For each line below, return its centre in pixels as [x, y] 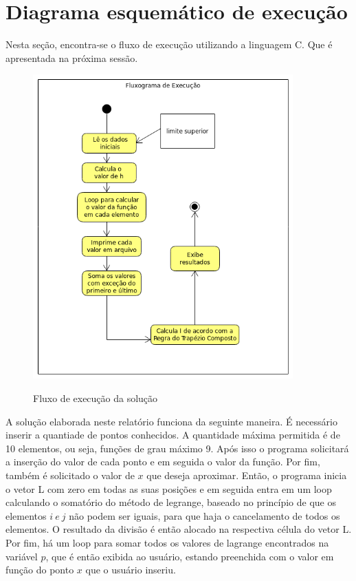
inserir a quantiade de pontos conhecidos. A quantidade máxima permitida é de [173, 435]
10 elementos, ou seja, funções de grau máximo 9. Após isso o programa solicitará [177, 448]
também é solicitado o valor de [70, 475]
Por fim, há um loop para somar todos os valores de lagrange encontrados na [167, 542]
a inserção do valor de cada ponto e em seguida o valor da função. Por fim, [163, 462]
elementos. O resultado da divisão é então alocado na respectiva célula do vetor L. [179, 529]
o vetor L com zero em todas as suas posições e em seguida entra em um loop [169, 488]
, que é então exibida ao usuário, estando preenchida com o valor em [190, 556]
